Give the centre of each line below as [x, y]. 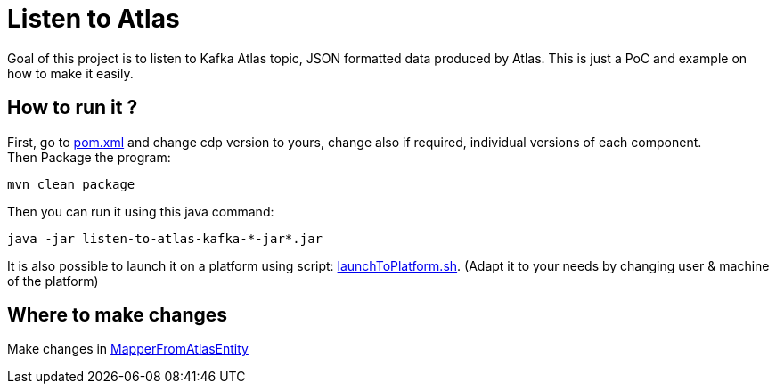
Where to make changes [118, 315]
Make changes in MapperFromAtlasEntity [128, 349]
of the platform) [53, 281]
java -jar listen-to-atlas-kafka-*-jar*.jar [165, 238]
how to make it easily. [70, 73]
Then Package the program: [89, 157]
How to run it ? [73, 108]
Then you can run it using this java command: [141, 211]
